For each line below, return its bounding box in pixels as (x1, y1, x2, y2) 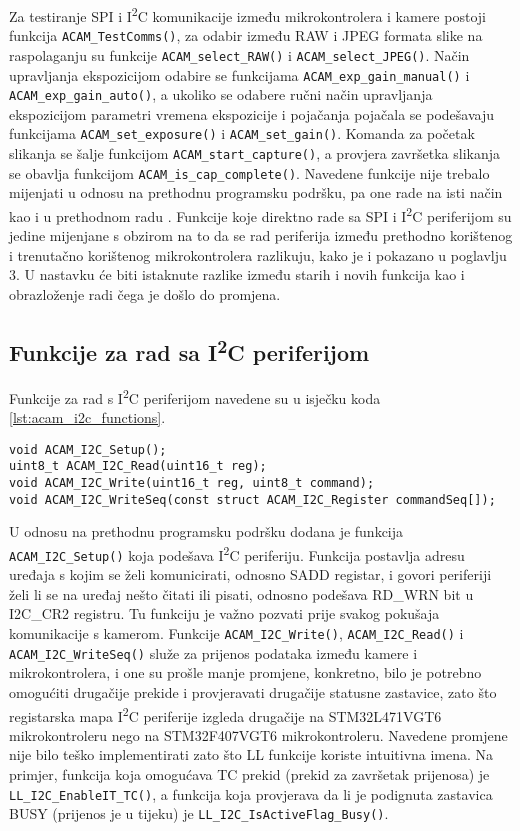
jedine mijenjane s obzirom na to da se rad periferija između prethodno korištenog (9, 225, 513, 246)
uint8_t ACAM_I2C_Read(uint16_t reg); (9, 459, 267, 474)
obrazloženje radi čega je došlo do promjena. (9, 284, 281, 305)
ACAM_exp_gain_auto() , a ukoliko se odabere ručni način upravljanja (9, 84, 433, 105)
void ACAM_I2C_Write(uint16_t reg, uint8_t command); (9, 476, 375, 491)
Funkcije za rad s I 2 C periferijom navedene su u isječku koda (9, 384, 381, 408)
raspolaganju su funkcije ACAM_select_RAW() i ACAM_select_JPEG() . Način (9, 44, 470, 65)
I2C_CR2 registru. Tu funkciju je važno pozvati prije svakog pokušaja (9, 603, 440, 624)
